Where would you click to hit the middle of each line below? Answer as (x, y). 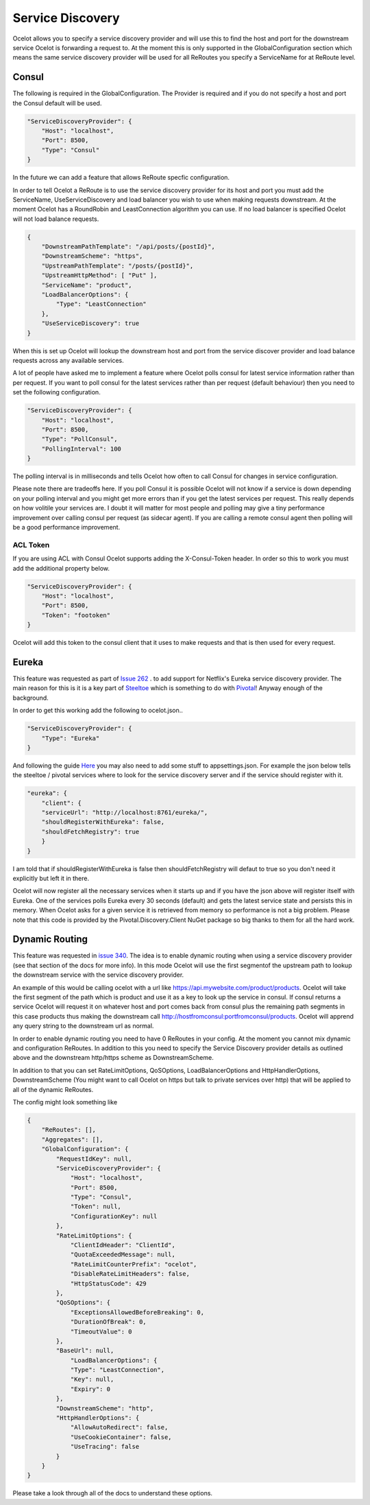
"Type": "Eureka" (71, 738)
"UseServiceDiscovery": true (90, 323)
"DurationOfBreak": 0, (108, 1322)
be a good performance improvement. (66, 528)
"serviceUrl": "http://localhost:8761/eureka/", (125, 813)
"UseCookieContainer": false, (121, 1437)
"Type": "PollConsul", (79, 439)
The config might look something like (65, 1102)
